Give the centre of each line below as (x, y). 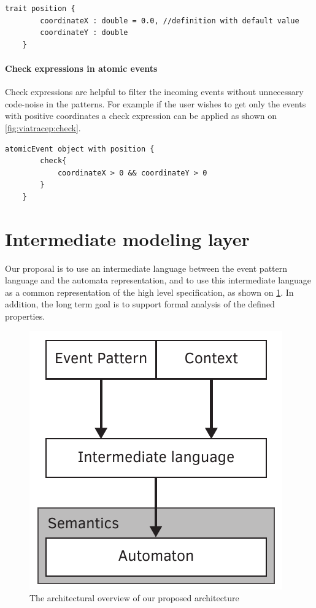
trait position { (40, 9)
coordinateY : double (84, 33)
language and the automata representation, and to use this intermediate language (158, 280)
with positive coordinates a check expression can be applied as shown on (141, 116)
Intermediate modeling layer (127, 238)
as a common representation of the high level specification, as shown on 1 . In (149, 292)
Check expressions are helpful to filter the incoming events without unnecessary (154, 92)
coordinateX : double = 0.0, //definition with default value (170, 21)
